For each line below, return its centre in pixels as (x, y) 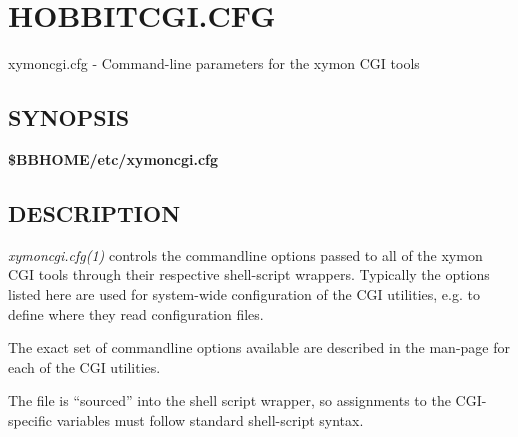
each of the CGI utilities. (84, 366)
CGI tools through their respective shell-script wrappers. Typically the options (249, 274)
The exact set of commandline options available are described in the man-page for (259, 347)
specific (30, 419)
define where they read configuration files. (136, 313)
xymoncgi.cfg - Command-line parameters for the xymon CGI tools (214, 63)
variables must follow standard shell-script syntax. (210, 419)
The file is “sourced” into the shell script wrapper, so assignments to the (229, 400)
